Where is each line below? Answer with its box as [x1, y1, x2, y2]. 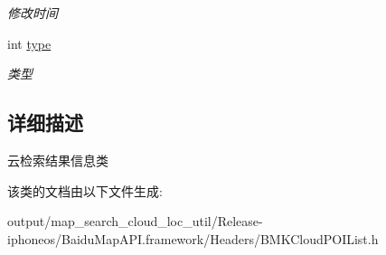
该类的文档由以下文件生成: [7, 181, 163, 200]
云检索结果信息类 [7, 150, 108, 169]
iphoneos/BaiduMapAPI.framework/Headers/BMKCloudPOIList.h [7, 229, 379, 248]
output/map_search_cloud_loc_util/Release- [7, 212, 263, 231]
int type [7, 33, 52, 52]
